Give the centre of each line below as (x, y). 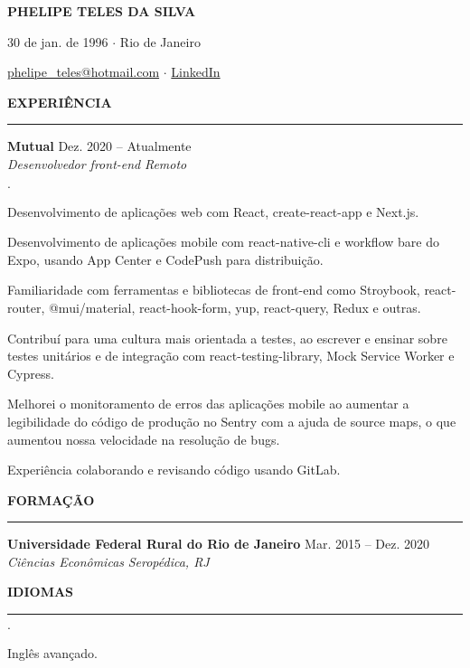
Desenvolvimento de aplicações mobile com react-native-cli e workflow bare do (223, 242)
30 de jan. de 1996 (58, 41)
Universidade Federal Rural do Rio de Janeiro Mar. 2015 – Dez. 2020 (218, 544)
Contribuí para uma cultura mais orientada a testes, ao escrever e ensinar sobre (227, 338)
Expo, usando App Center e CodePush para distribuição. (165, 259)
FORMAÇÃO (51, 499)
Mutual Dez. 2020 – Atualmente (99, 146)
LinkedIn (196, 72)
